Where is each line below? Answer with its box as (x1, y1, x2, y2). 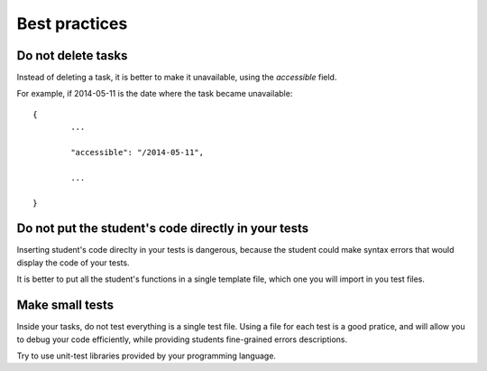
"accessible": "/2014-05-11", (70, 147, 205, 158)
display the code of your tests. (16, 257, 130, 268)
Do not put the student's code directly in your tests (16, 221, 309, 237)
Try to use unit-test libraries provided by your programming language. (16, 350, 277, 361)
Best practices (16, 14, 128, 33)
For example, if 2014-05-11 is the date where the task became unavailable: (16, 88, 293, 99)
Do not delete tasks (16, 48, 128, 63)
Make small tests (16, 298, 115, 313)
